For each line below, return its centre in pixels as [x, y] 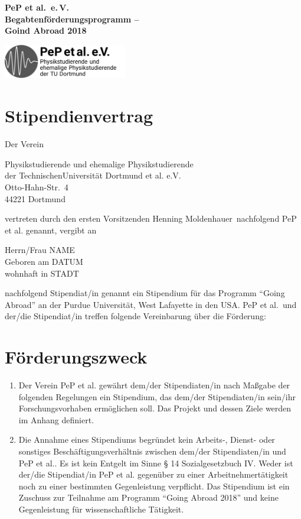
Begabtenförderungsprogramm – [72, 19]
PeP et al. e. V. [37, 7]
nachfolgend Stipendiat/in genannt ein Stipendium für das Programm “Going [145, 293]
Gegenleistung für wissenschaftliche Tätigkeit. [101, 509]
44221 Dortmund [35, 198]
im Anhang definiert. [56, 419]
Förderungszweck [76, 357]
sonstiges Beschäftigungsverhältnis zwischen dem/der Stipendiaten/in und [152, 451]
